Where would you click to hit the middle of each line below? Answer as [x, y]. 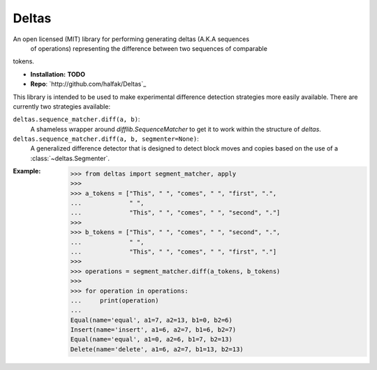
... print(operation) [114, 300]
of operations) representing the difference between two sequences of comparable [149, 48]
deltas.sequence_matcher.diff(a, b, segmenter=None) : [106, 139]
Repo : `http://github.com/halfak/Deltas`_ [88, 84]
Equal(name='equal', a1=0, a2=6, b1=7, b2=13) [151, 339]
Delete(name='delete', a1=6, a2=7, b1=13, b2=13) [157, 349]
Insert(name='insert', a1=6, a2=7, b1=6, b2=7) [153, 330]
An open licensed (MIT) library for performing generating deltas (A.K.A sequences [131, 39]
